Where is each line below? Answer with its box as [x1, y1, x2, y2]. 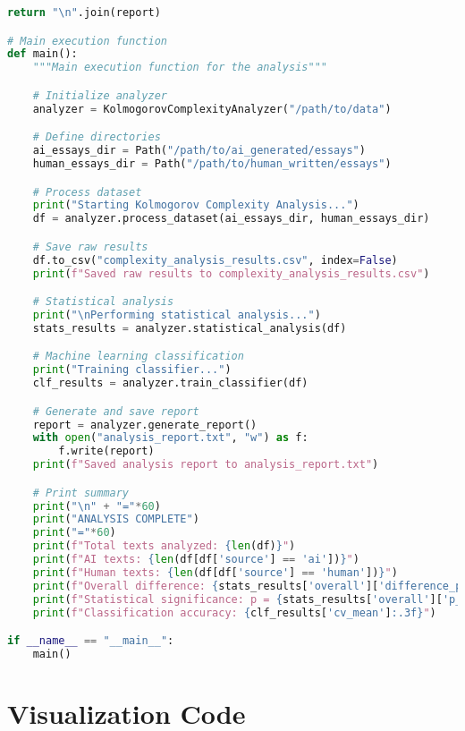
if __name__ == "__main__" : [7, 634, 174, 648]
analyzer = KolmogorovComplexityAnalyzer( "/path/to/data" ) [32, 102, 392, 115]
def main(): [7, 47, 78, 61]
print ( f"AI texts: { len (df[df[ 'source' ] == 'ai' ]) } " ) [32, 553, 359, 566]
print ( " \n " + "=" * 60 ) [32, 499, 161, 513]
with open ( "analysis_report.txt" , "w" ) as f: [32, 431, 309, 445]
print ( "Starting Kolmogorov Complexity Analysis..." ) [32, 199, 359, 212]
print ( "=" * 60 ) [32, 526, 116, 540]
